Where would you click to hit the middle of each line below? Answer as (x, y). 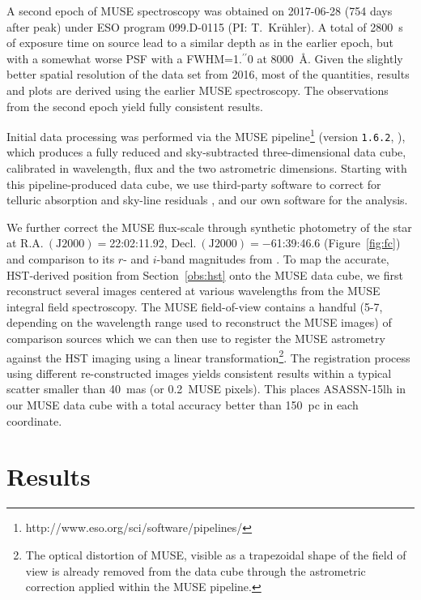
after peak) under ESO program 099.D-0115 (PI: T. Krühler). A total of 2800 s (205, 26)
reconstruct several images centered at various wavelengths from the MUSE (193, 291)
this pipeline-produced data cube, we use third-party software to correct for (194, 184)
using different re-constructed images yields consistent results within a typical (199, 373)
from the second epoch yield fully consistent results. (135, 106)
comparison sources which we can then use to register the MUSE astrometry (196, 338)
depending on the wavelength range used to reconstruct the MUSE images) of (199, 322)
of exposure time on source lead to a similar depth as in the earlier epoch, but (200, 43)
